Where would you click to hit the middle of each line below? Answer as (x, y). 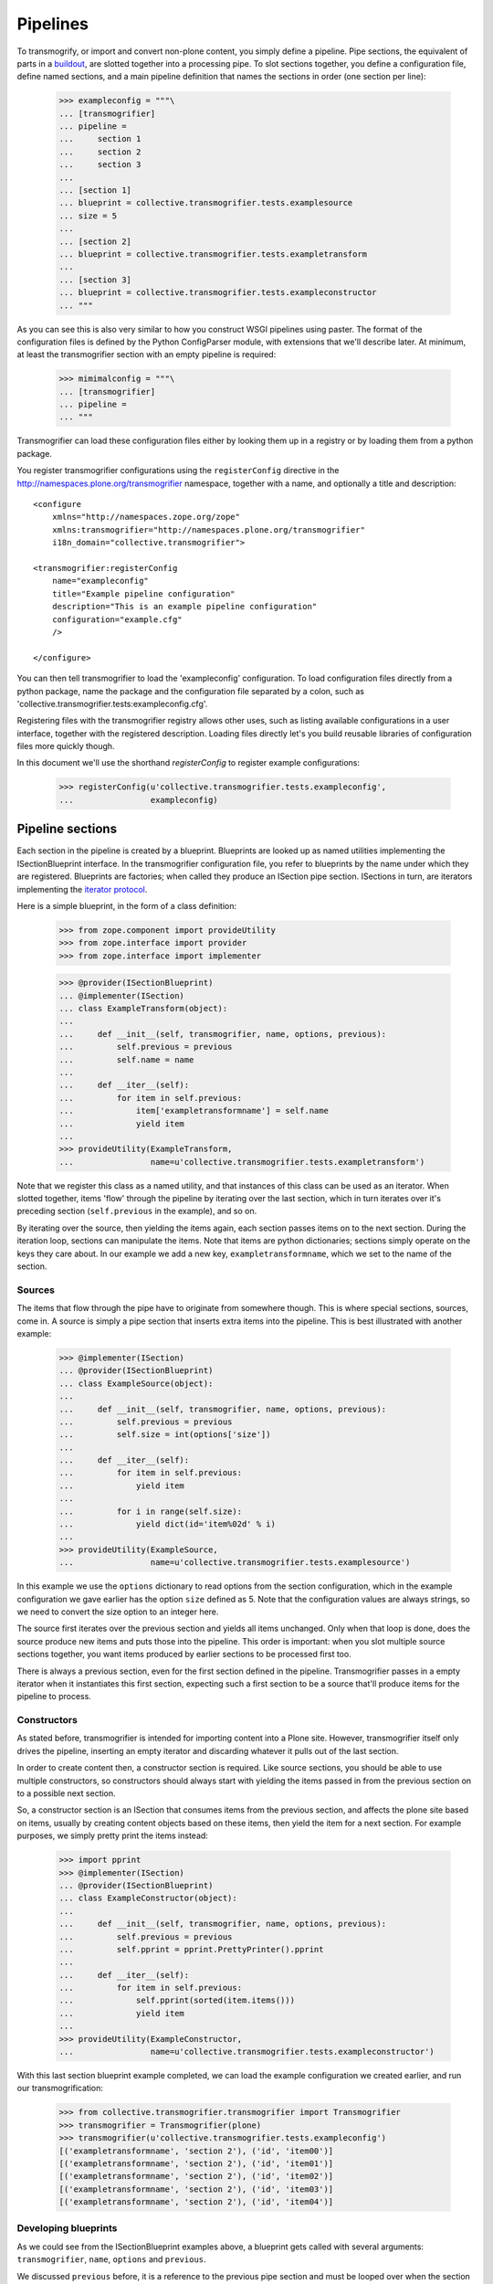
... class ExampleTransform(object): (143, 1009)
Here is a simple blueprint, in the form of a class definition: (127, 905)
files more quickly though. (66, 746)
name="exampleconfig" (100, 581)
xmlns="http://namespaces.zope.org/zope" (146, 517)
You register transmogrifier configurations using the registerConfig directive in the (178, 471)
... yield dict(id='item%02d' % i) (167, 1524)
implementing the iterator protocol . (82, 889)
